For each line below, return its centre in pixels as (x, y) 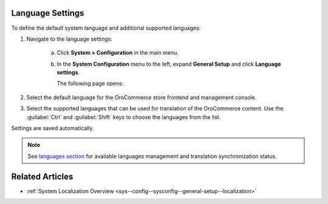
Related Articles (42, 176)
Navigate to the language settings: (69, 39)
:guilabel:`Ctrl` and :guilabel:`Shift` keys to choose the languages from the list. (124, 117)
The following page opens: (90, 83)
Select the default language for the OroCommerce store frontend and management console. (142, 97)
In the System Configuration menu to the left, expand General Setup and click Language (169, 64)
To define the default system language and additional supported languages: (106, 28)
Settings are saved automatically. (53, 128)
